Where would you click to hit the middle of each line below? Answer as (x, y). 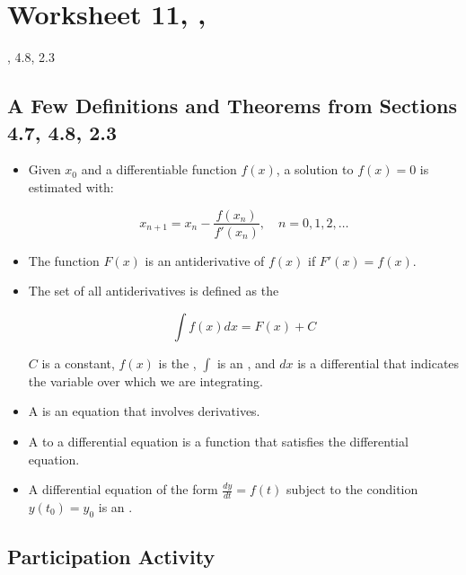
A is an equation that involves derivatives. (144, 411)
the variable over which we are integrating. (145, 380)
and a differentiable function (159, 169)
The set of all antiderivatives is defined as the (154, 291)
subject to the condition (352, 489)
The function (64, 260)
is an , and (246, 363)
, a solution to (315, 169)
